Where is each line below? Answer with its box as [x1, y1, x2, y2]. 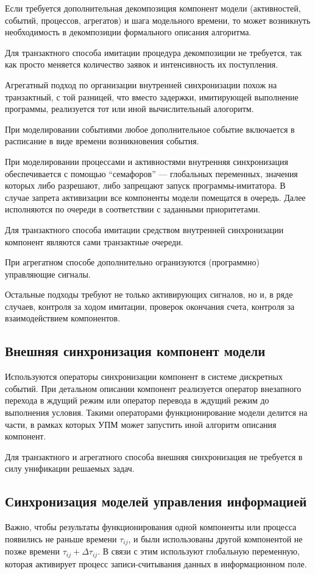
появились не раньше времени [5, 532, 117, 545]
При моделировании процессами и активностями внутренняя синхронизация [5, 155, 288, 167]
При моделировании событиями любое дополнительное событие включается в [5, 122, 295, 135]
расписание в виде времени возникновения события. [5, 135, 199, 147]
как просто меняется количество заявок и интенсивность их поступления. [5, 58, 278, 71]
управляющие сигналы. [5, 267, 91, 280]
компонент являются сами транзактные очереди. [5, 235, 183, 248]
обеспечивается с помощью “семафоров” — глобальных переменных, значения [5, 167, 298, 180]
